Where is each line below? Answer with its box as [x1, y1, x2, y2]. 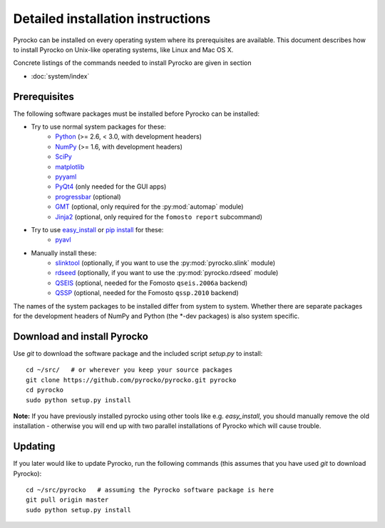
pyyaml [55, 172, 77, 181]
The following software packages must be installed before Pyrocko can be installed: [13, 109, 260, 118]
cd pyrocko [26, 386, 64, 394]
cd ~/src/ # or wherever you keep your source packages [26, 366, 233, 374]
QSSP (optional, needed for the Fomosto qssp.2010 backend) [55, 289, 239, 297]
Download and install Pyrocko [13, 330, 149, 342]
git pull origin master [26, 496, 109, 504]
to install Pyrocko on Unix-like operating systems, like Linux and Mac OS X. [13, 45, 234, 54]
